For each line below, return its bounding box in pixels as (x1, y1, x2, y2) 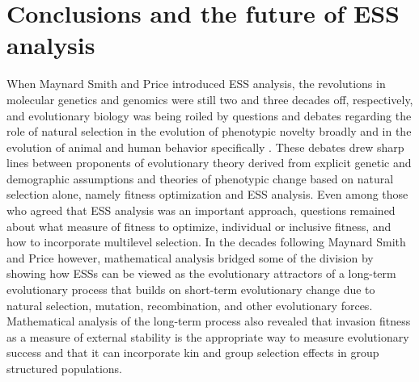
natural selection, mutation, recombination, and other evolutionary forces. (6, 296, 373, 313)
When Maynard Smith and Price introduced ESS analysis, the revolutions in (6, 75, 386, 92)
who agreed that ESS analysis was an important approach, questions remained (6, 202, 396, 219)
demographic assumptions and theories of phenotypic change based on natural (6, 170, 394, 187)
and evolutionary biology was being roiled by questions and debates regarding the (6, 107, 412, 124)
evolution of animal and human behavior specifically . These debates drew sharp (6, 138, 404, 155)
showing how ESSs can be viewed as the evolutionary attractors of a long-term (6, 265, 396, 282)
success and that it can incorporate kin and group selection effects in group (6, 344, 379, 361)
